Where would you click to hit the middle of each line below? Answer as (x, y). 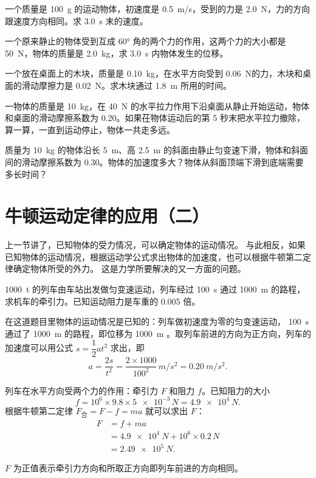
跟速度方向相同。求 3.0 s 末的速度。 (77, 20)
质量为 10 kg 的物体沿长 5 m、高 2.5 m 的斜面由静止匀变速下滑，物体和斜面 (156, 150)
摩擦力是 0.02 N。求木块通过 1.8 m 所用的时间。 (135, 85)
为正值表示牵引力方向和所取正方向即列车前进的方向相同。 (128, 468)
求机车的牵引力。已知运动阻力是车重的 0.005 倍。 (103, 301)
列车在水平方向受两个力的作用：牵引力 (81, 390)
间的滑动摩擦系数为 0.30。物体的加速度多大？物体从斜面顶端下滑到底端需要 (154, 161)
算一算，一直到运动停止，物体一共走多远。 (90, 129)
